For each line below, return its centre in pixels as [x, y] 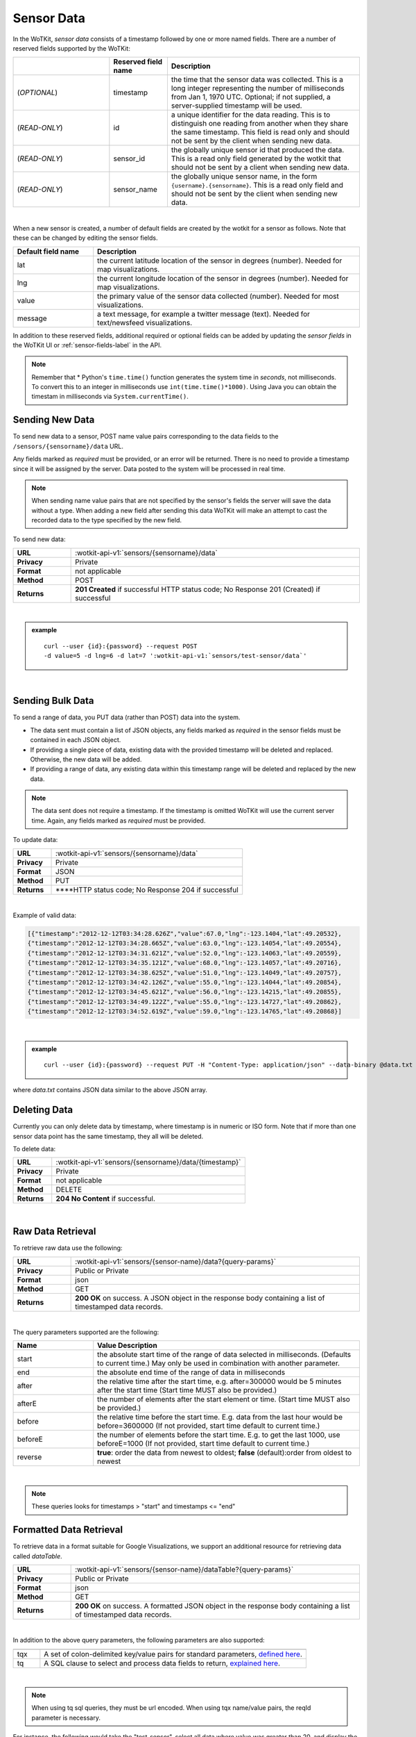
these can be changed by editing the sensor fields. [85, 238]
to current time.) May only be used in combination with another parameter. [218, 1363]
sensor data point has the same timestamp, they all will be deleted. [108, 1136]
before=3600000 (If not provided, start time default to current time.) [209, 1426]
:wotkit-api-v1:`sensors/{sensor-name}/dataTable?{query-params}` [184, 1569]
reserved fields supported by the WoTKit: [72, 48]
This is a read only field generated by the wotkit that [256, 158]
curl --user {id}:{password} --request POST [121, 646]
